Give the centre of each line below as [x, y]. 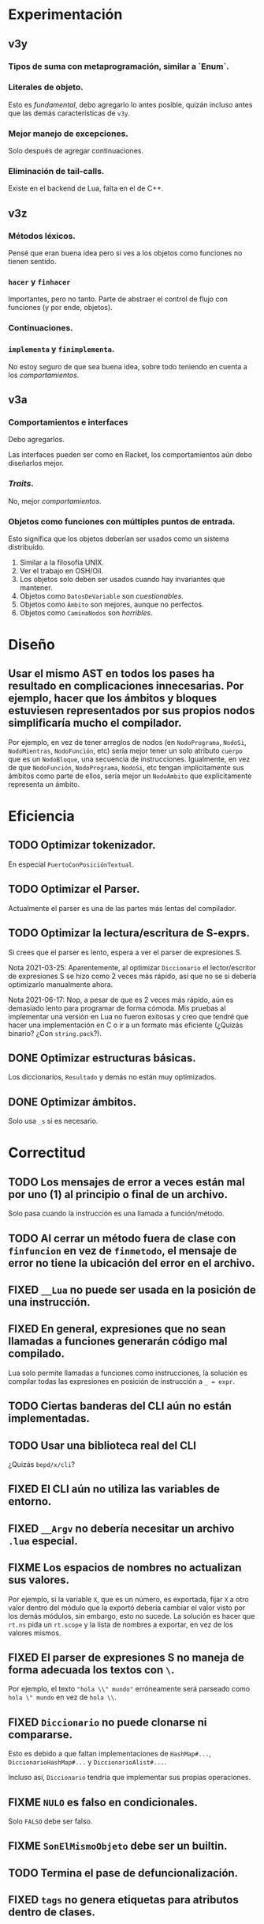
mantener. [36, 588]
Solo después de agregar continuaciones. [76, 151]
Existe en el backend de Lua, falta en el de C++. [86, 188]
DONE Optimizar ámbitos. [72, 1102]
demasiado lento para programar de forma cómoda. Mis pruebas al [117, 1008]
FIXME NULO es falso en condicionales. [103, 1802]
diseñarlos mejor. [36, 463]
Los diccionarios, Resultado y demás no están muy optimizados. [112, 1077]
